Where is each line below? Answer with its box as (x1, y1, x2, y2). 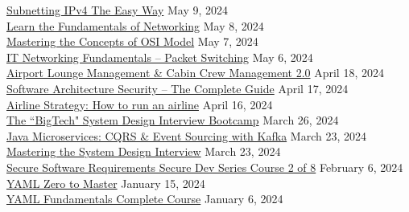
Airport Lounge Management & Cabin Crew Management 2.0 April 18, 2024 (6, 64, 384, 81)
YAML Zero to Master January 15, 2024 (6, 174, 205, 191)
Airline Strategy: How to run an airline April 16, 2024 (6, 96, 273, 112)
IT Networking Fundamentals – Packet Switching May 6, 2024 (6, 48, 313, 65)
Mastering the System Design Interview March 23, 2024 (6, 143, 281, 160)
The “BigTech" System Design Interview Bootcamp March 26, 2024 (6, 112, 339, 128)
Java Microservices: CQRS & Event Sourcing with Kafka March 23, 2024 (6, 127, 366, 144)
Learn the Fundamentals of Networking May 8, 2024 (6, 17, 264, 34)
